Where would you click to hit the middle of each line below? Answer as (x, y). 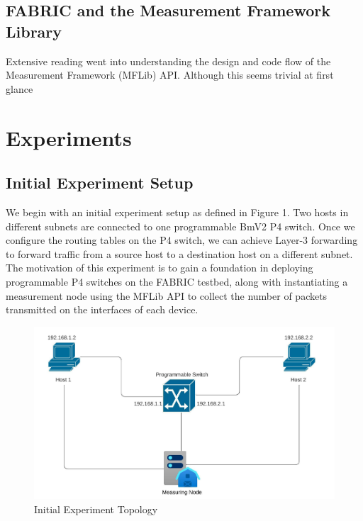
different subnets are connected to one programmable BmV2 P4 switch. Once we (180, 226)
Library (34, 31)
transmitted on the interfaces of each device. (102, 309)
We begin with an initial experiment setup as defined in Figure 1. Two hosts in (177, 212)
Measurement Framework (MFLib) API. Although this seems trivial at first (170, 75)
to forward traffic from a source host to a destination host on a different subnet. (179, 253)
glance (19, 88)
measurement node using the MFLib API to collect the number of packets (167, 295)
